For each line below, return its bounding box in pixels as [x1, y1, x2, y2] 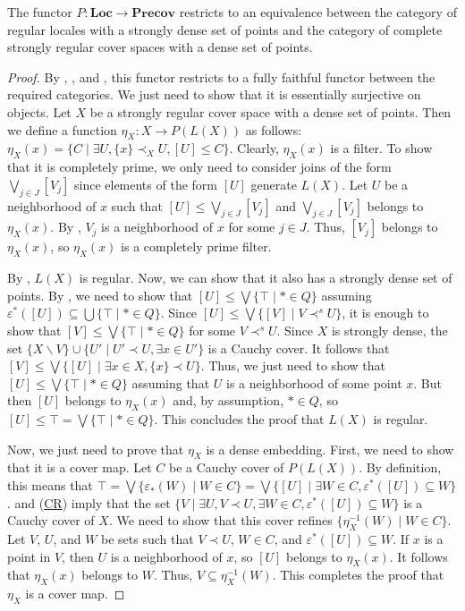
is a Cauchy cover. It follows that [207, 338, 390, 357]
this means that [7, 476, 93, 495]
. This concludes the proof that [154, 410, 325, 429]
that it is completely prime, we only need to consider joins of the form [7, 157, 392, 176]
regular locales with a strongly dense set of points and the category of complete [7, 20, 443, 38]
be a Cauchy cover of [169, 458, 284, 477]
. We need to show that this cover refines [108, 511, 333, 530]
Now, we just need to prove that [7, 439, 184, 458]
